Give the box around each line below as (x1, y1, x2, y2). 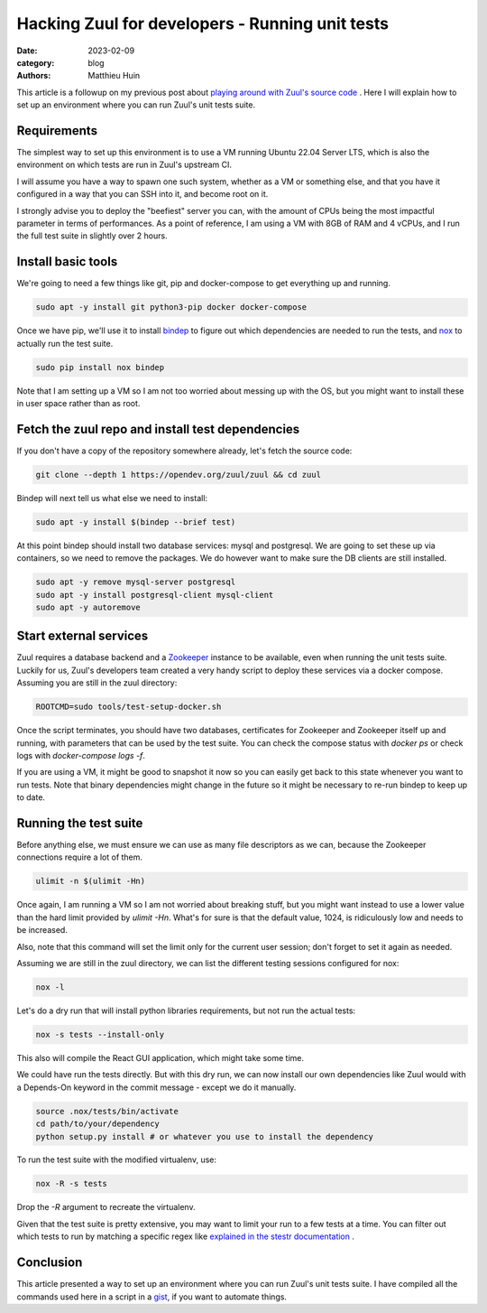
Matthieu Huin (87, 70, 141, 81)
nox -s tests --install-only (35, 1029, 165, 1039)
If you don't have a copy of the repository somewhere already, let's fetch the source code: (16, 445, 353, 456)
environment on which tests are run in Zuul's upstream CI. (16, 159, 232, 171)
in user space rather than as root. (16, 397, 141, 408)
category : (16, 57, 55, 68)
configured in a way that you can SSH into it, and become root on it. (16, 189, 269, 200)
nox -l (35, 982, 65, 992)
